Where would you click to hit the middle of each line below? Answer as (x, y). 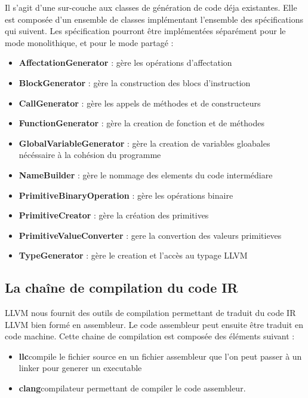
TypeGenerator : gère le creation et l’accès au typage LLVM (133, 255)
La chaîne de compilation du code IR (121, 288)
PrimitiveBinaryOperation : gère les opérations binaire (126, 195)
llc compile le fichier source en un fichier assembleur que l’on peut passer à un (160, 356)
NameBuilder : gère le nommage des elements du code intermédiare (146, 174)
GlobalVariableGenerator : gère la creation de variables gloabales (144, 143)
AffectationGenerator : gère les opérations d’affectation (125, 63)
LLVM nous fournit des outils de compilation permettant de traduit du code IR (150, 313)
